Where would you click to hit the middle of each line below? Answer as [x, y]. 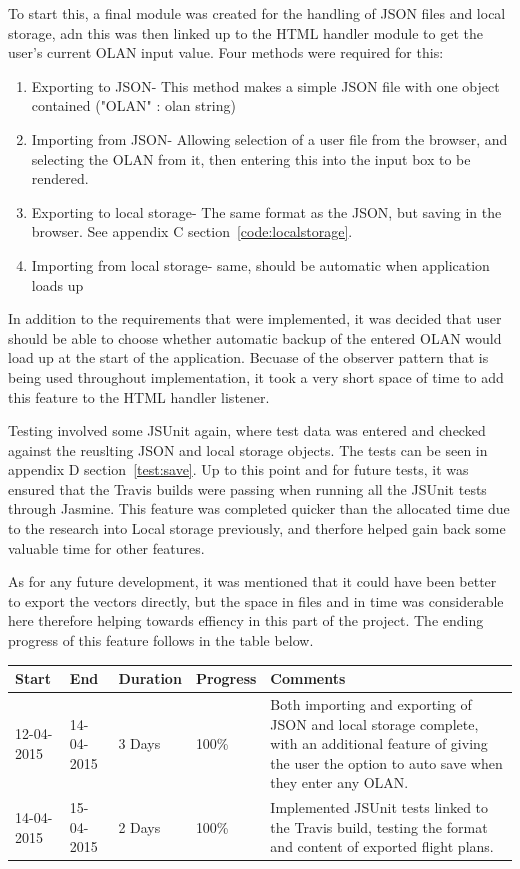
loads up [57, 284]
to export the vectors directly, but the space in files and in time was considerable [256, 600]
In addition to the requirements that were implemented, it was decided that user [255, 318]
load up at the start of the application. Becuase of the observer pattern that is [248, 357]
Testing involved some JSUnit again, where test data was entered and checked [247, 430]
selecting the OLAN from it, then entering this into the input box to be [251, 158]
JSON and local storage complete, [374, 723]
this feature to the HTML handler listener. [139, 396]
